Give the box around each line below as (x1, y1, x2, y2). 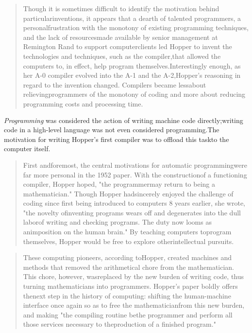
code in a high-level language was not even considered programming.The (4, 124, 219, 135)
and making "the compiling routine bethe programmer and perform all (23, 309, 233, 319)
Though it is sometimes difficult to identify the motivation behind (23, 3, 219, 13)
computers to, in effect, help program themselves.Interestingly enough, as (23, 60, 241, 70)
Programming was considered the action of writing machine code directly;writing (4, 115, 243, 125)
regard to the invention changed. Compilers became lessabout (23, 79, 206, 89)
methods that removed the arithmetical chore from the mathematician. (23, 262, 235, 272)
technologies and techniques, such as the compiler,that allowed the (23, 51, 221, 61)
